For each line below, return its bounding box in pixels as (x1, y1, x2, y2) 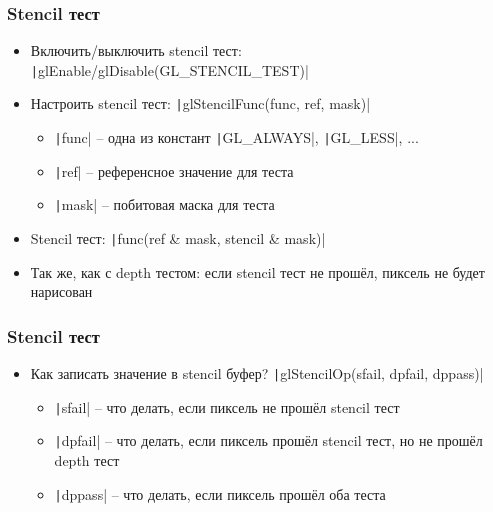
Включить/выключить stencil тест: (30, 40, 242, 61)
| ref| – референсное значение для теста (54, 160, 294, 181)
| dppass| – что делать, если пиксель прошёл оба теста (54, 483, 386, 504)
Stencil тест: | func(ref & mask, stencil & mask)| (30, 228, 326, 249)
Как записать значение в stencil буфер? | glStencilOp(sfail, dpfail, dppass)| (30, 363, 484, 384)
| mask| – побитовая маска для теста (54, 194, 275, 215)
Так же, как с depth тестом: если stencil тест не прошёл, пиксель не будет (30, 261, 485, 282)
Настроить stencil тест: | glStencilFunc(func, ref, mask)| (30, 93, 371, 114)
